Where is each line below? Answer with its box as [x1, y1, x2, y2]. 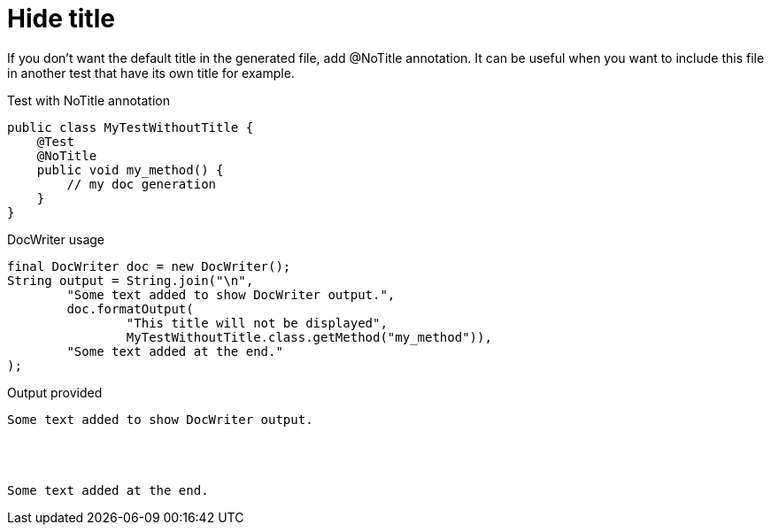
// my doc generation [66, 176, 217, 191]
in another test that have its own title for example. [7, 65, 295, 81]
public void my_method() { [36, 162, 224, 177]
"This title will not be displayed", [126, 315, 388, 330]
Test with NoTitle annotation [7, 92, 170, 108]
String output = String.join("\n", [7, 273, 254, 288]
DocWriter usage [7, 231, 104, 247]
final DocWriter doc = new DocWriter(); [7, 258, 291, 274]
